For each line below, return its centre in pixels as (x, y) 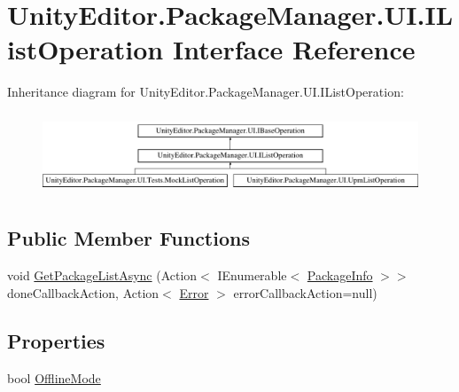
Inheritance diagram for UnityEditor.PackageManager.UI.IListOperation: (206, 92)
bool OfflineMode (54, 377)
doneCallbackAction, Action (83, 292)
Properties (56, 340)
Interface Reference (294, 49)
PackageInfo (340, 275)
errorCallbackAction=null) (305, 292)
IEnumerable (252, 275)
